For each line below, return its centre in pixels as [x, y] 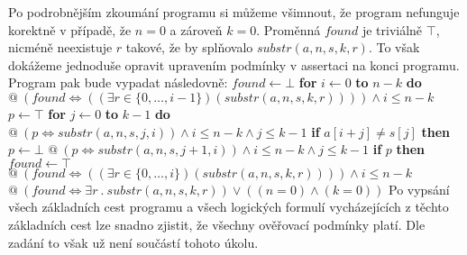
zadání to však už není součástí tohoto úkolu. [133, 242]
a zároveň [196, 29]
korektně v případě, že [70, 29]
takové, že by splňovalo [189, 47]
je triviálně [392, 29]
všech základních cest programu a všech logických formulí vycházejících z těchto [229, 207]
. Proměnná [288, 29]
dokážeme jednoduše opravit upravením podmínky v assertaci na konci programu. [234, 64]
